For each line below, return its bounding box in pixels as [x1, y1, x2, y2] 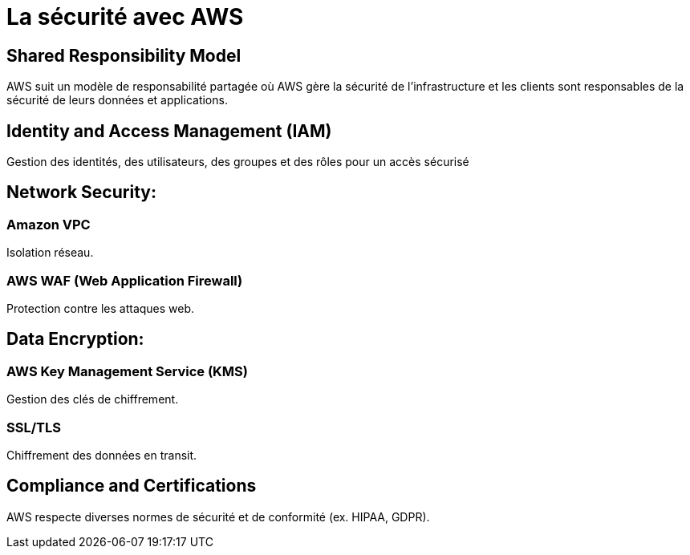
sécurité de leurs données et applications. [6, 93, 228, 107]
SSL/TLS [6, 419, 61, 435]
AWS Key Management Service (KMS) [6, 363, 248, 379]
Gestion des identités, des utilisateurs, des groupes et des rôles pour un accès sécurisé [6, 155, 469, 169]
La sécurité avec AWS [6, 3, 244, 30]
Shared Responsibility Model [6, 45, 241, 66]
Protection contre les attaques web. [6, 301, 195, 315]
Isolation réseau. [6, 245, 94, 260]
